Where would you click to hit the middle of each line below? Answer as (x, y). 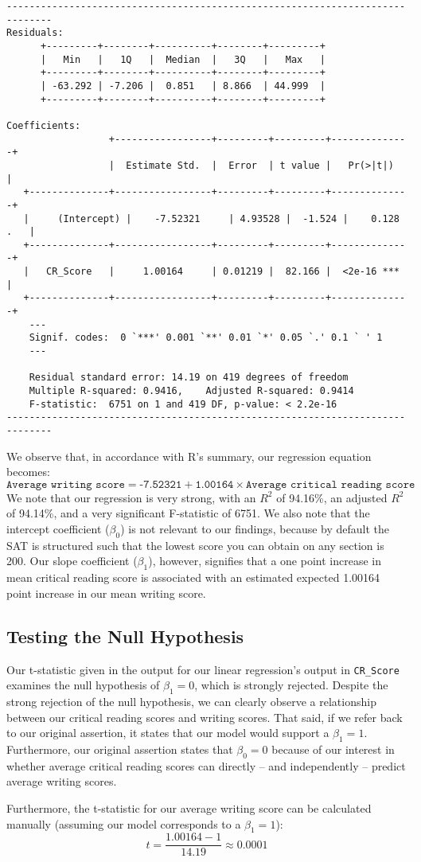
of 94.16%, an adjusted (332, 497)
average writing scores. (62, 781)
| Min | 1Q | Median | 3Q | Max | (183, 59)
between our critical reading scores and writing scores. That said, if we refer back (205, 717)
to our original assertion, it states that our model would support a (168, 733)
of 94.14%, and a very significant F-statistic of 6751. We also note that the (188, 513)
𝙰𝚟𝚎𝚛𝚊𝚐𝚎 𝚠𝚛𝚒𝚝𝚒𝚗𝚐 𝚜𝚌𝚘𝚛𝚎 (66, 484)
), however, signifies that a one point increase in (265, 561)
